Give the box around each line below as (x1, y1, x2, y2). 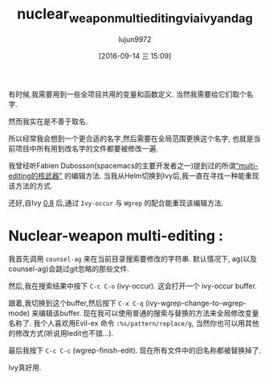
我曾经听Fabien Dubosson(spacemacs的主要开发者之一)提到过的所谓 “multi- (8, 160, 259, 170)
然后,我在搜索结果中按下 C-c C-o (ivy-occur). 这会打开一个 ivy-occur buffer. (8, 281, 257, 291)
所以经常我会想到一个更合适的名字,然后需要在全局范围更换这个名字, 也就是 (8, 134, 255, 143)
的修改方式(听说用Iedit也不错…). (8, 328, 114, 338)
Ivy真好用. (8, 363, 42, 373)
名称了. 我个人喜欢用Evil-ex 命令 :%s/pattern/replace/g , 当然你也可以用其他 (8, 319, 259, 328)
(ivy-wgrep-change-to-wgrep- (145, 299, 247, 308)
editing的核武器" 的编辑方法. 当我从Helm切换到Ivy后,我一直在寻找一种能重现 (8, 171, 259, 180)
